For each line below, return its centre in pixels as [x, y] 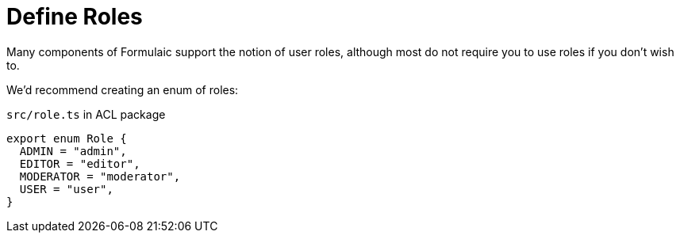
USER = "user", [66, 189]
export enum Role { [67, 138]
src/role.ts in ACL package [86, 114]
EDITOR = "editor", [80, 163]
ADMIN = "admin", [73, 151]
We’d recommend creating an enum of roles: [123, 89]
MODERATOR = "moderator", [100, 176]
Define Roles [75, 17]
